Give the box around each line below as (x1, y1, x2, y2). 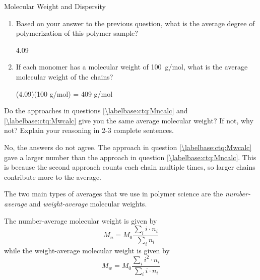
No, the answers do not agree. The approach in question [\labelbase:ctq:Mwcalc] (4, 142, 252, 152)
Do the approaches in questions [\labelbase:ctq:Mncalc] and (4, 105, 188, 116)
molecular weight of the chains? (16, 71, 113, 82)
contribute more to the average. (4, 171, 101, 182)
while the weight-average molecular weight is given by (4, 245, 170, 255)
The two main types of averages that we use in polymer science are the (4, 188, 223, 199)
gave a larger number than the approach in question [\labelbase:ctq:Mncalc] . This (4, 152, 256, 162)
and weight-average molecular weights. (29, 198, 147, 208)
